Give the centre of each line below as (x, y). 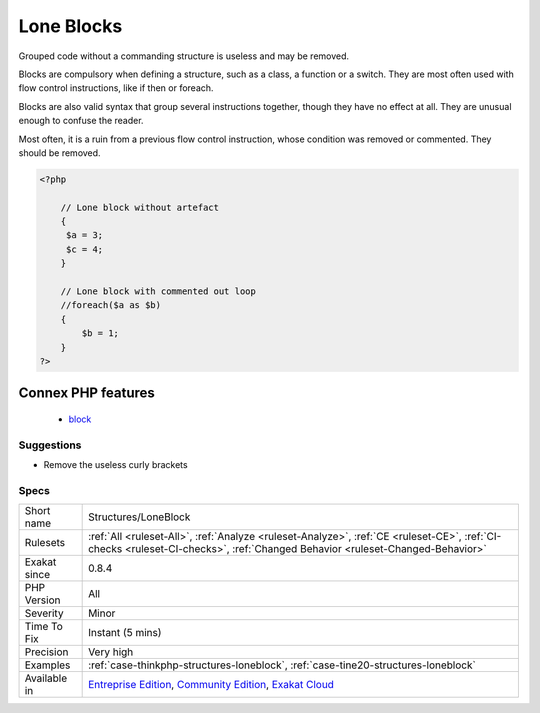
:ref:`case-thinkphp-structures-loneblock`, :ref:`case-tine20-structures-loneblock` (282, 665)
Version (42, 600)
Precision (46, 652)
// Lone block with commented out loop (158, 291)
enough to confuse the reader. (81, 121)
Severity (44, 613)
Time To (44, 627)
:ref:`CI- (483, 537)
